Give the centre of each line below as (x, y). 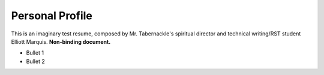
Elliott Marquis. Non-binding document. (61, 41)
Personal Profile (52, 16)
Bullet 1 (35, 53)
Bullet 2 (35, 61)
